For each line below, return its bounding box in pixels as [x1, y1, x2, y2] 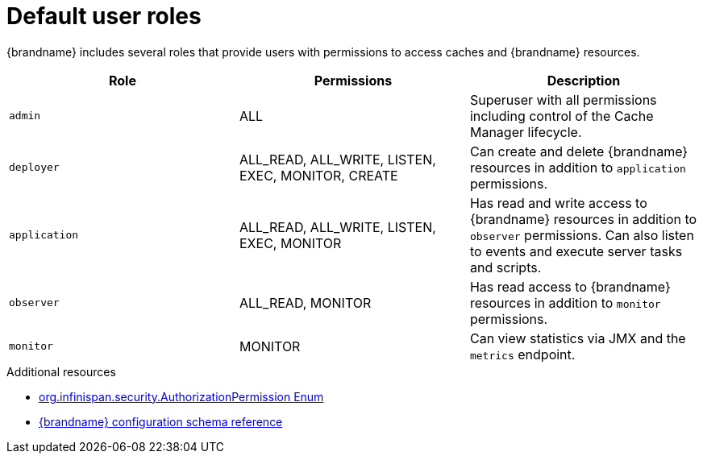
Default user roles [6, 2, 202, 30]
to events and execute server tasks [469, 242, 683, 259]
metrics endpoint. [469, 346, 576, 363]
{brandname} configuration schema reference [39, 414, 283, 429]
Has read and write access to [469, 194, 647, 211]
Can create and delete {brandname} [469, 143, 688, 160]
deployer [9, 161, 60, 174]
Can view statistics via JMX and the [469, 329, 686, 346]
